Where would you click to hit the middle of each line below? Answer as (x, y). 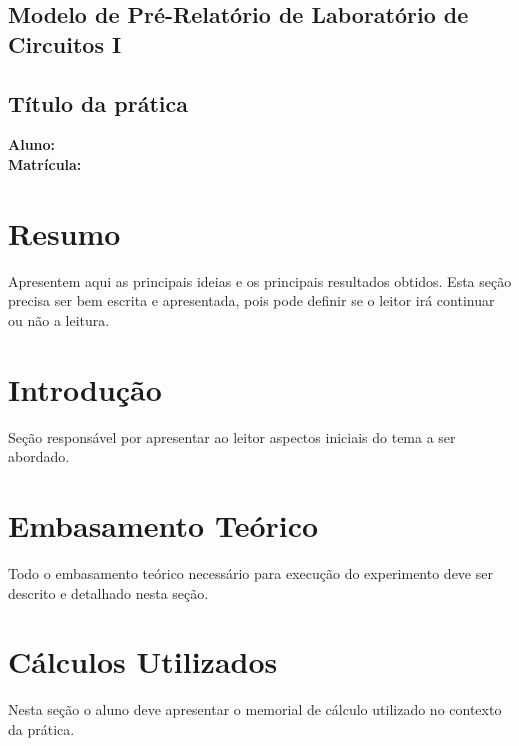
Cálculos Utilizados (143, 661)
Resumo (64, 232)
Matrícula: (45, 163)
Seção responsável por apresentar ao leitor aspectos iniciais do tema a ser (232, 436)
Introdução (85, 388)
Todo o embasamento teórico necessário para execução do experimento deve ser (250, 572)
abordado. (39, 456)
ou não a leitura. (59, 319)
